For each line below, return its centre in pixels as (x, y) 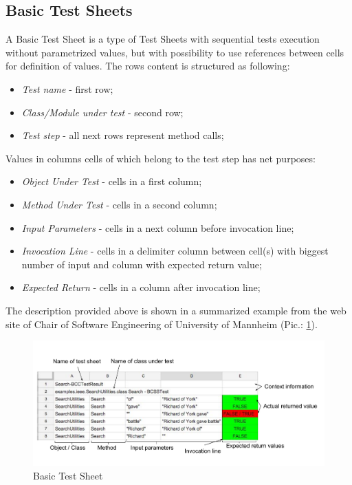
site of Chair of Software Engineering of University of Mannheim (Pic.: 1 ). (162, 324)
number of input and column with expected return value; (142, 264)
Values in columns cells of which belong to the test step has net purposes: (161, 158)
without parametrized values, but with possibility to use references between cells (175, 52)
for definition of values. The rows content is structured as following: (148, 66)
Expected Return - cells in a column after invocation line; (141, 287)
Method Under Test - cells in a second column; (119, 204)
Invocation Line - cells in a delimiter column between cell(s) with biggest (175, 251)
